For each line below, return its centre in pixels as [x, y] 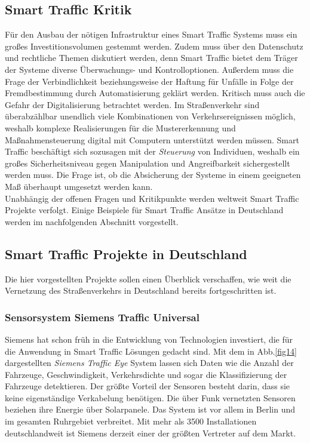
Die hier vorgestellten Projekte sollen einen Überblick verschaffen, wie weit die [148, 279]
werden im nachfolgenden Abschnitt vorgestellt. [92, 221]
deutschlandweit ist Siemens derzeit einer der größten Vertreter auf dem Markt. [151, 433]
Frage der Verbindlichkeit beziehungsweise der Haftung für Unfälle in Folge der [149, 81]
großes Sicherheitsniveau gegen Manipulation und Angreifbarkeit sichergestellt [148, 163]
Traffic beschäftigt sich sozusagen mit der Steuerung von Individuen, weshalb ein [152, 151]
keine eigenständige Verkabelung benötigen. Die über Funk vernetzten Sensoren [150, 397]
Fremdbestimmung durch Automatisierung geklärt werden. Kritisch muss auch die [155, 93]
